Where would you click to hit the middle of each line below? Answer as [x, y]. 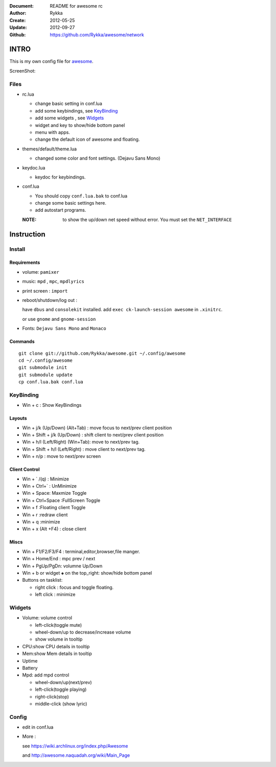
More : [29, 736]
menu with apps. [52, 132]
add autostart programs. [61, 210]
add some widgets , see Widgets [70, 118]
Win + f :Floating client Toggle [54, 508]
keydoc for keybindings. [60, 177]
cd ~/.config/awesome [45, 360]
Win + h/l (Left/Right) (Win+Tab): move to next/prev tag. [81, 442]
